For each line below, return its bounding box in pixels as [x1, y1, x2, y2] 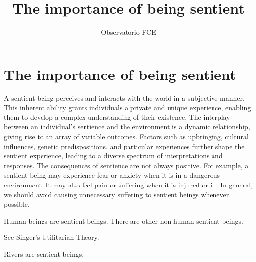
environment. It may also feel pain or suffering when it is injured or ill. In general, [4, 180, 253, 189]
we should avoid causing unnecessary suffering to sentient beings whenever [4, 189, 229, 199]
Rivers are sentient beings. [4, 248, 84, 259]
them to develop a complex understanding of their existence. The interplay [4, 112, 230, 122]
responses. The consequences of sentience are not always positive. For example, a [4, 160, 249, 170]
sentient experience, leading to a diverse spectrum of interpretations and [4, 150, 223, 161]
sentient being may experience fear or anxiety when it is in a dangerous [4, 170, 220, 180]
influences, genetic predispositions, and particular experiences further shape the [4, 141, 245, 151]
